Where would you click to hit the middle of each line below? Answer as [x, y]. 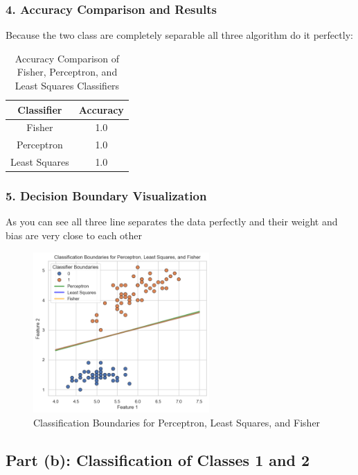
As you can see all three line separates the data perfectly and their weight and [172, 222]
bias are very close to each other [74, 235]
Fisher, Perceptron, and [67, 72]
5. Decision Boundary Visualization [106, 196]
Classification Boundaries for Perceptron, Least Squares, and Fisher [177, 422]
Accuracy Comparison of [67, 58]
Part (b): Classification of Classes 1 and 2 [158, 459]
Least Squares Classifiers [67, 85]
